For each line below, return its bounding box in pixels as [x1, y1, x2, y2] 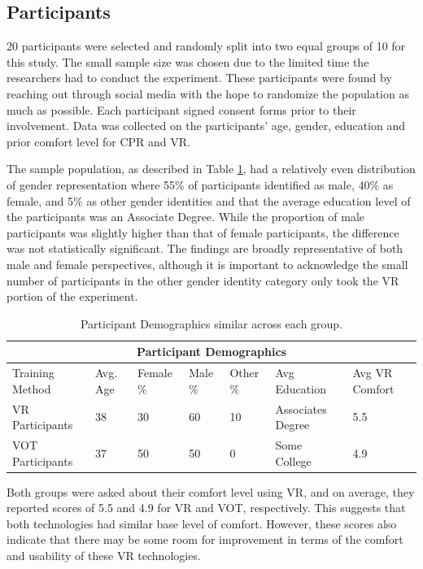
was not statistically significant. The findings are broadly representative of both [7, 240, 403, 257]
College [275, 452, 312, 469]
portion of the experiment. [7, 288, 138, 305]
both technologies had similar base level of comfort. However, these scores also [7, 515, 397, 532]
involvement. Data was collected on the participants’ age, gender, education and [7, 117, 406, 134]
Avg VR [352, 364, 393, 381]
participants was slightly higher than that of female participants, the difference [7, 224, 399, 241]
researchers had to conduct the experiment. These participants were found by [7, 69, 392, 86]
